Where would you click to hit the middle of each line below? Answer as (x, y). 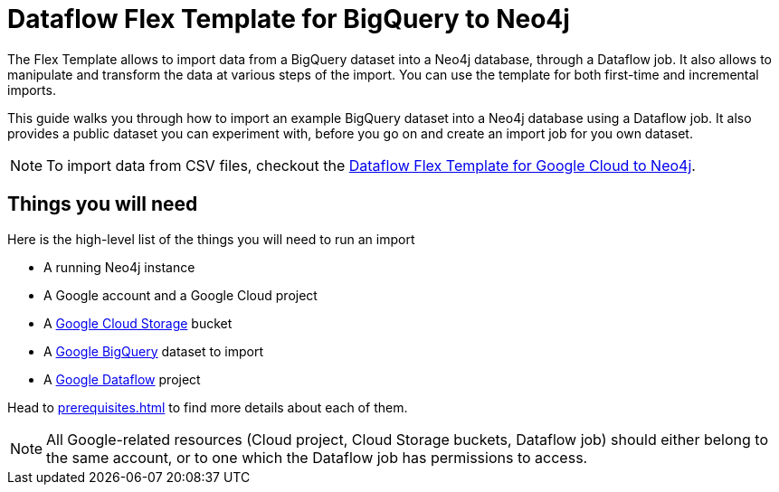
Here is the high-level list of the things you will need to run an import (211, 239)
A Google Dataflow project (122, 379)
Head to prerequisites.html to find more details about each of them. (208, 407)
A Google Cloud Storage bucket (138, 323)
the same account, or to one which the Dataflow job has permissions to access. (317, 457)
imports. (32, 90)
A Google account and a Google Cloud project (180, 295)
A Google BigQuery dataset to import (153, 351)
